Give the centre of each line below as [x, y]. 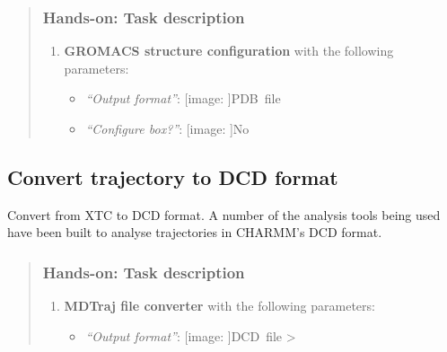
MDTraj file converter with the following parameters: [219, 306]
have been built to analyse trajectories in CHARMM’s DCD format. [195, 232]
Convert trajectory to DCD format [173, 176]
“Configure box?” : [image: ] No [167, 128]
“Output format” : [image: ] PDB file [183, 98]
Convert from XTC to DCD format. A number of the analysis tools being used [224, 214]
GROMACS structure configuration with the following [229, 51]
